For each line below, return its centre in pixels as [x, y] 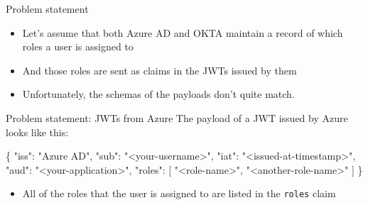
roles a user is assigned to [78, 46]
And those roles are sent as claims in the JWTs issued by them [159, 70]
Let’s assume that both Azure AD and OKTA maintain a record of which [183, 32]
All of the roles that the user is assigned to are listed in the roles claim [179, 193]
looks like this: [37, 132]
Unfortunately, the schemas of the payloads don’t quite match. [158, 94]
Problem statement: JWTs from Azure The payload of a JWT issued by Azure [177, 117]
